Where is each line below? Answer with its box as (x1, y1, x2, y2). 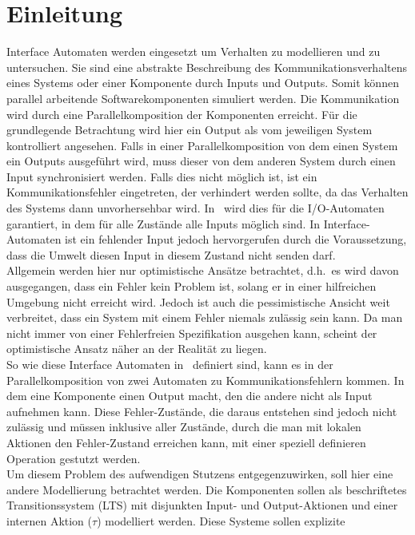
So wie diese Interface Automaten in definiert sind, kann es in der (6, 356, 333, 372)
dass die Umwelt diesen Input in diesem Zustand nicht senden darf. (6, 246, 336, 263)
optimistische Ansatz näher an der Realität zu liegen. (6, 340, 267, 357)
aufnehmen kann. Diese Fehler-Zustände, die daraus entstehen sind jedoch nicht (6, 402, 397, 419)
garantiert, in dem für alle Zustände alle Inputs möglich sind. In (6, 215, 320, 232)
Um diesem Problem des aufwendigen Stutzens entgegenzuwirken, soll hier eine (6, 466, 393, 482)
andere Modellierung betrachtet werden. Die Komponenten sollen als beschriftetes (6, 481, 407, 497)
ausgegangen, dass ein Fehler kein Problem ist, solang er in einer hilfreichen (6, 278, 377, 295)
